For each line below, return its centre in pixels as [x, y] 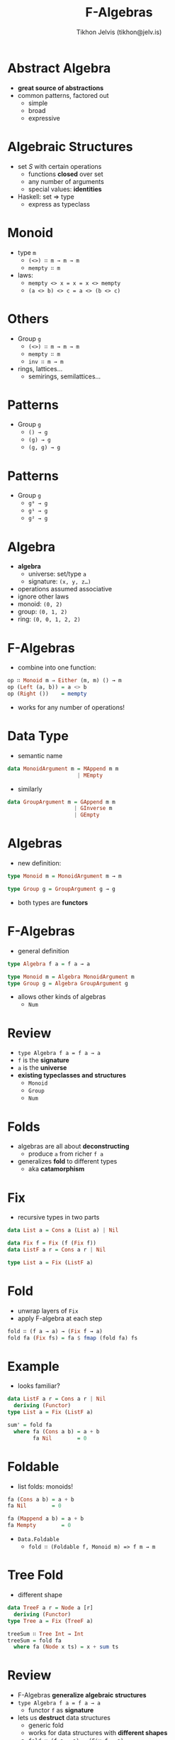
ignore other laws [43, 596]
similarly [30, 789]
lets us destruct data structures [64, 1718]
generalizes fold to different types [67, 1161]
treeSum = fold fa [34, 1641]
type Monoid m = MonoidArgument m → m [64, 876]
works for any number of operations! [71, 707]
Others [28, 318]
